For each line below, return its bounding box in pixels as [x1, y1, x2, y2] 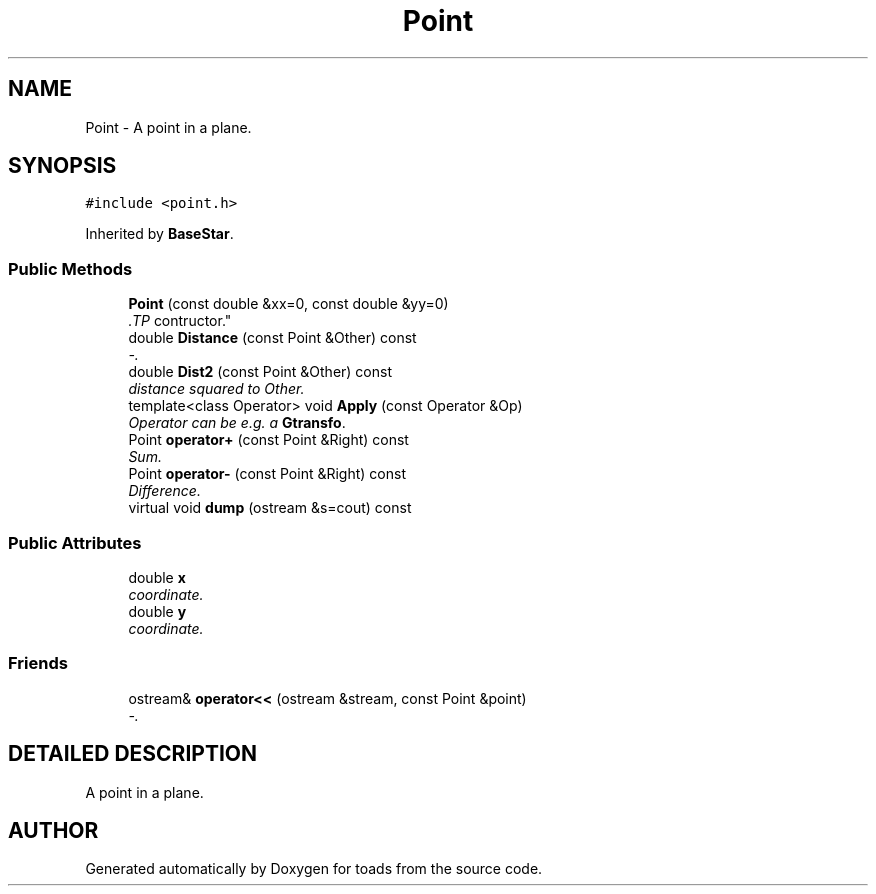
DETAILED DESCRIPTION [8, 741, 258, 767]
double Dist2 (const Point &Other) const [128, 363, 392, 381]
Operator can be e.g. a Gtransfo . [128, 414, 346, 432]
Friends [8, 653, 68, 674]
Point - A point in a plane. [85, 118, 252, 136]
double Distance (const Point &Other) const [128, 329, 417, 347]
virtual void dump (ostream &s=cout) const [128, 499, 412, 517]
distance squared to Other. [128, 380, 305, 398]
